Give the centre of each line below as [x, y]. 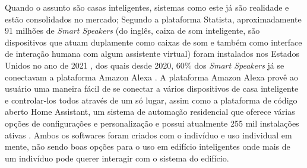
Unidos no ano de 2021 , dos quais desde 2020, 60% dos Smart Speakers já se [145, 65]
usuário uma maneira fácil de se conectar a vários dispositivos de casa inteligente [152, 88]
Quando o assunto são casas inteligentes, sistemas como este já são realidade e [147, 7]
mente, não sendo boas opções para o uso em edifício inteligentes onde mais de [148, 146]
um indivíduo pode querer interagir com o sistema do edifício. [117, 158]
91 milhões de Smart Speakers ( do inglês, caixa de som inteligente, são [132, 30]
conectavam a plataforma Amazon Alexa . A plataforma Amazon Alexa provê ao [151, 77]
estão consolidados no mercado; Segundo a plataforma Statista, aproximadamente [153, 19]
